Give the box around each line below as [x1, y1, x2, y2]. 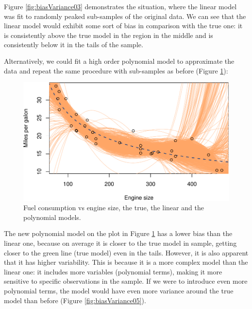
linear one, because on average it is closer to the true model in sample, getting [4, 238, 237, 248]
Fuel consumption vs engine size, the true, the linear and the [23, 202, 204, 213]
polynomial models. [23, 212, 81, 222]
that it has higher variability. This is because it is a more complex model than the [4, 257, 248, 267]
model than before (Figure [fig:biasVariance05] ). [4, 295, 146, 305]
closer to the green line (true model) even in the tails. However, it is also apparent [4, 247, 249, 257]
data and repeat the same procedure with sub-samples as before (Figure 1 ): [4, 65, 228, 75]
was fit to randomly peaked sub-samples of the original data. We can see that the [4, 11, 246, 21]
